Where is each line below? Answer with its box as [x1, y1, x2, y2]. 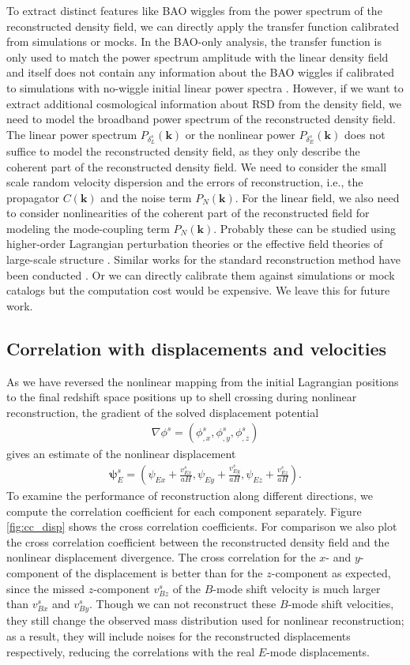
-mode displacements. [266, 643, 371, 659]
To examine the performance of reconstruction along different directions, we [6, 487, 373, 504]
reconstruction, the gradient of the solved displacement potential [6, 404, 319, 420]
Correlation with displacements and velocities [6, 336, 387, 360]
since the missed [6, 580, 85, 596]
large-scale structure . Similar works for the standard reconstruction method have [6, 251, 401, 268]
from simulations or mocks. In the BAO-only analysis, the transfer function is [6, 33, 382, 50]
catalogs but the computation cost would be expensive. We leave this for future [6, 282, 390, 299]
